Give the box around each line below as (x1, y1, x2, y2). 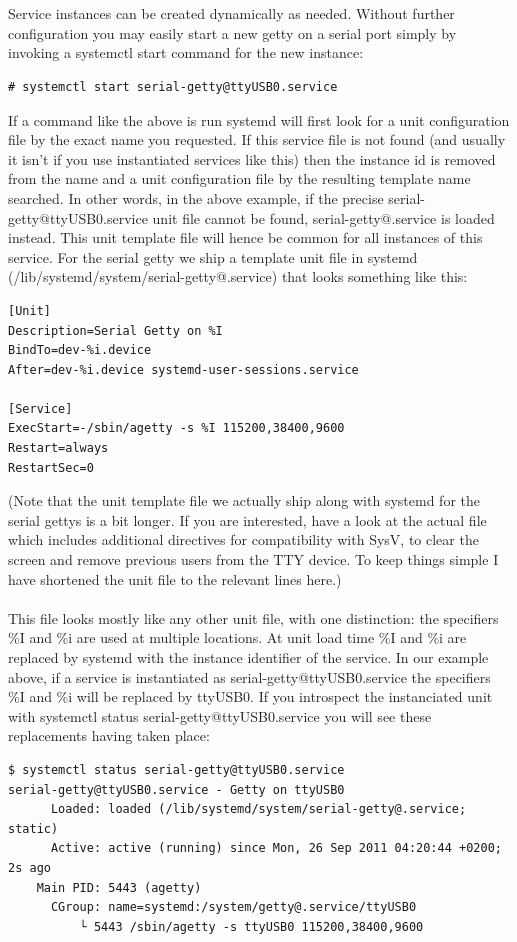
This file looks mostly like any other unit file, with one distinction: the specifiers (8, 607, 499, 628)
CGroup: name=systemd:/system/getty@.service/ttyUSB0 (50, 900, 417, 915)
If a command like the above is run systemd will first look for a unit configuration (8, 109, 510, 130)
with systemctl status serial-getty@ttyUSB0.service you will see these (8, 705, 432, 726)
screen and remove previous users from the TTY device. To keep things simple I (8, 549, 499, 570)
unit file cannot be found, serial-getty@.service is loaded (152, 207, 495, 228)
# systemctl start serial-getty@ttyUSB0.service (8, 79, 338, 94)
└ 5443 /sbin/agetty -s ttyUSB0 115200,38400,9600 (79, 919, 424, 934)
